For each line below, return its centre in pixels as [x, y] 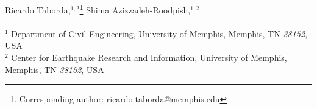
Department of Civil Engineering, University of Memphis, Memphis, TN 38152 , [159, 33]
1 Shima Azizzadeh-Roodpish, [135, 9]
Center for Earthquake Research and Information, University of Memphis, [149, 58]
